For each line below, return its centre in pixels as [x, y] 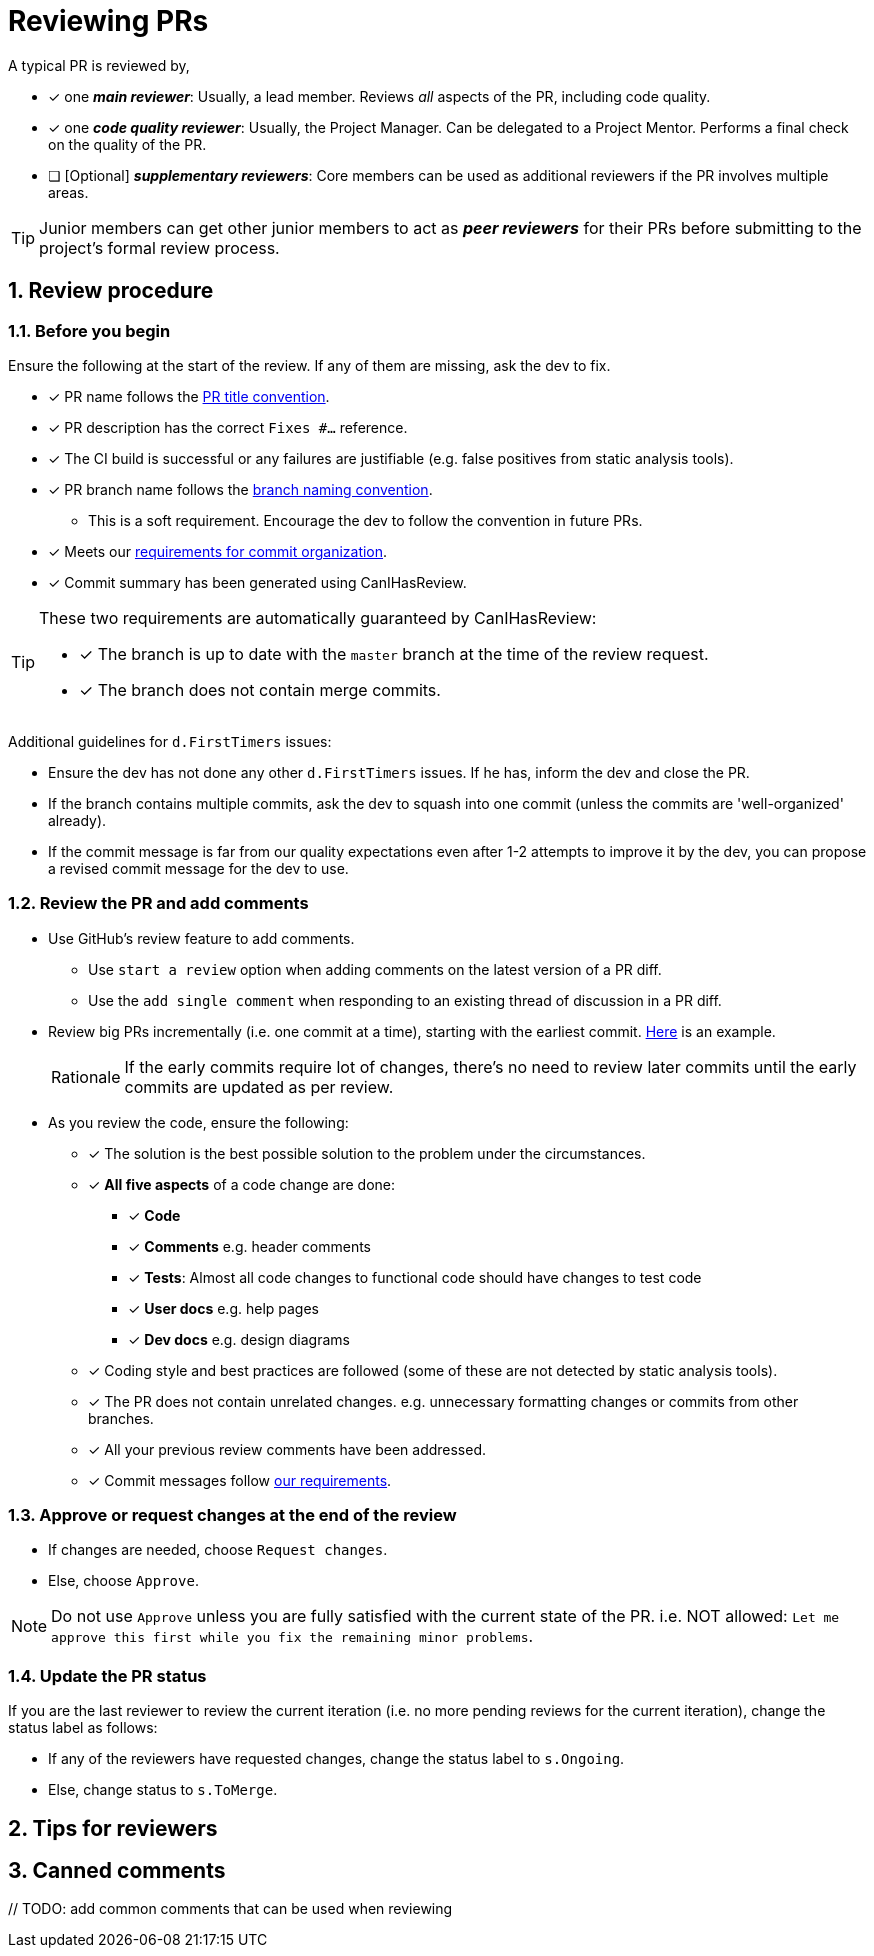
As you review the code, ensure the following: [198, 1122]
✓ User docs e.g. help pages [224, 1308]
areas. [68, 192]
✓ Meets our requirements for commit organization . [218, 551]
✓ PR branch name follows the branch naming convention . [240, 489]
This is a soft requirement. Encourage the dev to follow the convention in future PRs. [365, 520]
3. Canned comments [117, 1871]
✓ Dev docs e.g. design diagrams [239, 1339]
